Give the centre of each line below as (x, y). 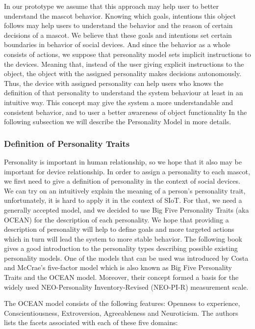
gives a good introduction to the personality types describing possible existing (121, 248)
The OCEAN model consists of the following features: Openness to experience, (122, 303)
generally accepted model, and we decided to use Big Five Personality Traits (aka (127, 209)
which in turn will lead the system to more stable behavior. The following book (123, 238)
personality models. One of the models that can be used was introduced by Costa (126, 258)
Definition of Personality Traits (67, 143)
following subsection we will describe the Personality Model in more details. (118, 122)
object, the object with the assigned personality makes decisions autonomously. (123, 73)
